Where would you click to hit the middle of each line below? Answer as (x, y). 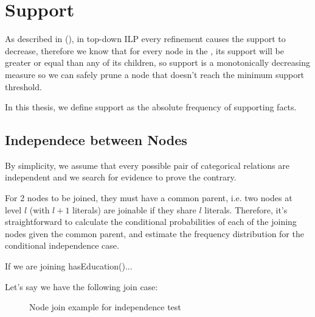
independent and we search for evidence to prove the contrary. (121, 177)
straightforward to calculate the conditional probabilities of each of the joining (151, 222)
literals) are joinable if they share (134, 209)
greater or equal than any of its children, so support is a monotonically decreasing (157, 62)
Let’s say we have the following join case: (81, 286)
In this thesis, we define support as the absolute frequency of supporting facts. (151, 107)
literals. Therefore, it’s (246, 209)
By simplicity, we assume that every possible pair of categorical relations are (147, 165)
